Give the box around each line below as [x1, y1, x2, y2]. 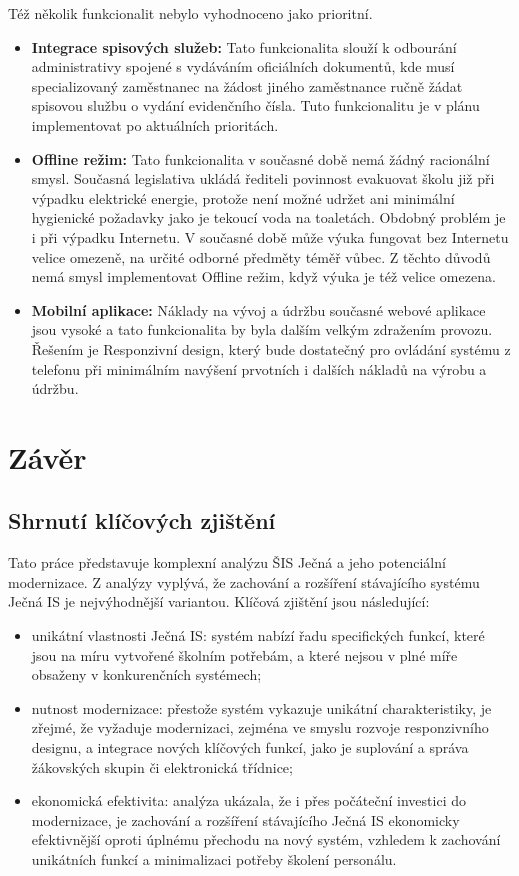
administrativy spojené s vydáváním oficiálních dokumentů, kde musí [31, 56, 455, 77]
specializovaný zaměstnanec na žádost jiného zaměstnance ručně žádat [31, 75, 463, 96]
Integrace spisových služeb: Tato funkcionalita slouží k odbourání [31, 36, 457, 57]
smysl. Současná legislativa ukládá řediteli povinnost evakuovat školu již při [31, 168, 495, 189]
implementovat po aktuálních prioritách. [31, 114, 279, 135]
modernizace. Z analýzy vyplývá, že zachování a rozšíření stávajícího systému [8, 571, 480, 592]
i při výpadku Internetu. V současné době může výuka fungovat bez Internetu [31, 226, 509, 247]
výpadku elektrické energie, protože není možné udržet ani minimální [31, 187, 455, 208]
